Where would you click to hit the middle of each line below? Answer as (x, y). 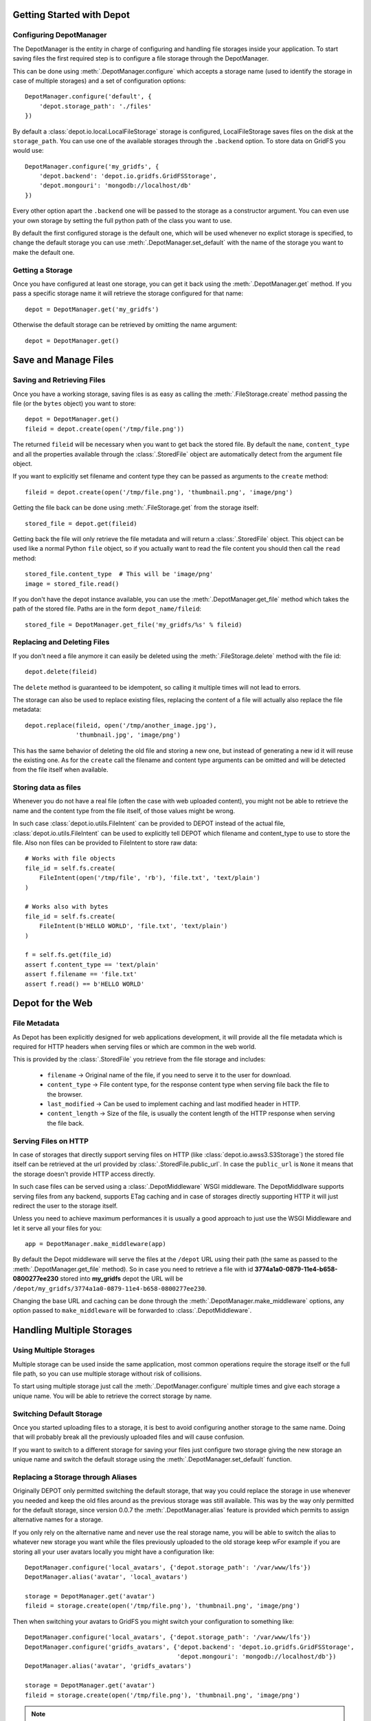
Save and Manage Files (63, 360)
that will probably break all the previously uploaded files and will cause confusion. (129, 1437)
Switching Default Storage (58, 1413)
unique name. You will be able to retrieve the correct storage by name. (112, 1396)
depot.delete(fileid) (61, 672)
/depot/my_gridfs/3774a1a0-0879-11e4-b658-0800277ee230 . (110, 1288)
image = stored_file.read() (72, 584)
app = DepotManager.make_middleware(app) (95, 1244)
